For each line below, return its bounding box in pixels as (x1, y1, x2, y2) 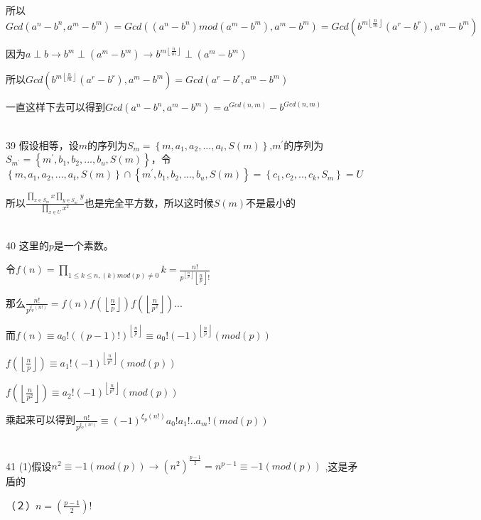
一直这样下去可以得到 (6, 99, 105, 114)
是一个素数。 (53, 237, 114, 252)
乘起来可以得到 (6, 412, 75, 427)
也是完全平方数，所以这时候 (84, 195, 214, 210)
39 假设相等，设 (6, 137, 79, 152)
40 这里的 (6, 237, 49, 252)
